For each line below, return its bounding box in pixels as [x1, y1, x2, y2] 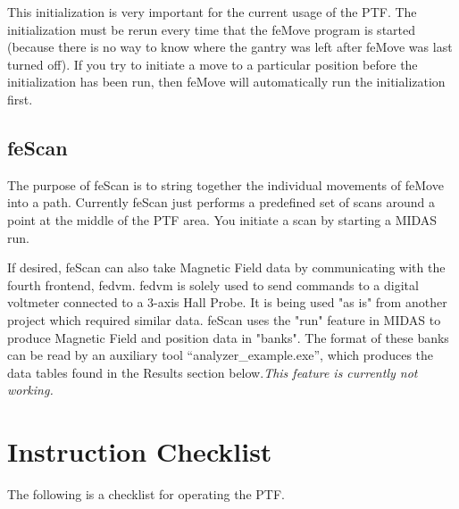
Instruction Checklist [7, 433, 272, 470]
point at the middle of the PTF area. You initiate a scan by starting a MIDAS [7, 210, 438, 229]
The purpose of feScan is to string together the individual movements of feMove [7, 175, 444, 194]
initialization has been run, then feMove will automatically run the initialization [7, 72, 446, 91]
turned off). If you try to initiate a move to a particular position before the [7, 54, 418, 73]
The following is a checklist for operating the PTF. [7, 485, 285, 504]
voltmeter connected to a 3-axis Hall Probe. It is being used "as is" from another [7, 293, 447, 312]
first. [7, 89, 33, 108]
